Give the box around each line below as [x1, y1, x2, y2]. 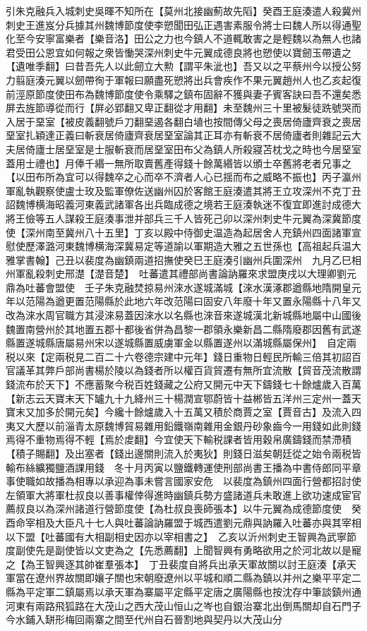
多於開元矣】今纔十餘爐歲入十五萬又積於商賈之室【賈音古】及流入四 [44, 404, 361, 419]
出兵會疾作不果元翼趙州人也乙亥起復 [193, 72, 361, 87]
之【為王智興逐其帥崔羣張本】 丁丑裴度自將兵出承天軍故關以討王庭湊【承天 [6, 556, 356, 571]
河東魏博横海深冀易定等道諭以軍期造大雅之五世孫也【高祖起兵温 [54, 239, 351, 253]
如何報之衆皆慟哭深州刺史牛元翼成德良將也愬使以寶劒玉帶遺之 [64, 44, 351, 59]
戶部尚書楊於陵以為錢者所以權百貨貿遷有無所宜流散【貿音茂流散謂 [54, 363, 361, 378]
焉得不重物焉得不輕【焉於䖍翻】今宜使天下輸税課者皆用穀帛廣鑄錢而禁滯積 [6, 432, 351, 447]
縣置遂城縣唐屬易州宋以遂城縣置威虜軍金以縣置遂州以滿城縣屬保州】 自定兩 [6, 335, 356, 350]
